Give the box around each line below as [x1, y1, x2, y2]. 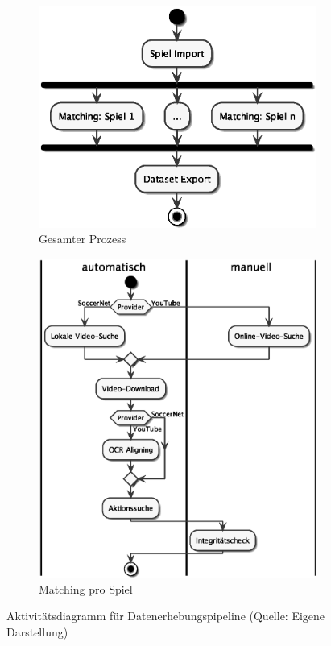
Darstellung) [6, 623, 68, 640]
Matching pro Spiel [39, 580, 133, 597]
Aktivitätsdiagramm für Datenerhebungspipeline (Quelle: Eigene [6, 607, 325, 624]
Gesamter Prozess [39, 230, 126, 247]
